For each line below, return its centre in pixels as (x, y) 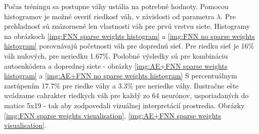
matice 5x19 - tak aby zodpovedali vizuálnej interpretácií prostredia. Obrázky (124, 105)
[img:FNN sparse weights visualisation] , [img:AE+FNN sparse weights (113, 115)
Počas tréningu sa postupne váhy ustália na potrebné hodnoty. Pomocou (116, 6)
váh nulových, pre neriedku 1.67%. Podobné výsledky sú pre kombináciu (116, 55)
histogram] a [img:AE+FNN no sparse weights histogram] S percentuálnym (121, 76)
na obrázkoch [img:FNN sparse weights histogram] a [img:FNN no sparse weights (129, 36)
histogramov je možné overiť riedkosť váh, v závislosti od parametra (109, 16)
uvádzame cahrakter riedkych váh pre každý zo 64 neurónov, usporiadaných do (126, 95)
